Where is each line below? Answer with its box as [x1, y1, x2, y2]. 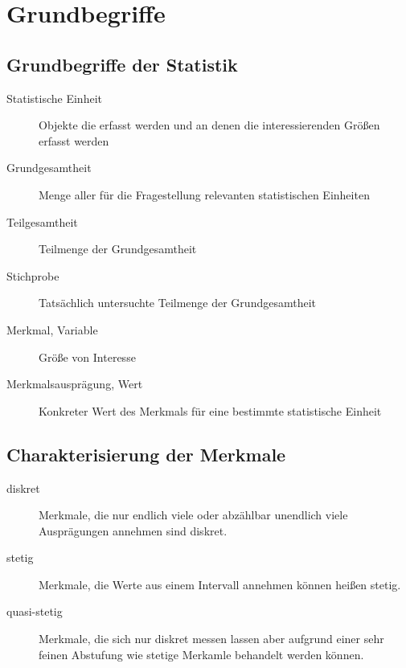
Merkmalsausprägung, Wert [6, 375, 143, 392]
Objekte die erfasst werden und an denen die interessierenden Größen [39, 117, 380, 133]
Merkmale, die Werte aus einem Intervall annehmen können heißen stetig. [39, 576, 401, 592]
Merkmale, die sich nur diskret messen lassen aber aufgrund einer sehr [39, 630, 384, 647]
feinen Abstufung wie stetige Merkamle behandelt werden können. [39, 645, 364, 662]
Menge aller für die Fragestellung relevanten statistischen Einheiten [39, 186, 370, 203]
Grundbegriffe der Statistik [6, 51, 238, 76]
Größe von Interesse [39, 348, 136, 365]
